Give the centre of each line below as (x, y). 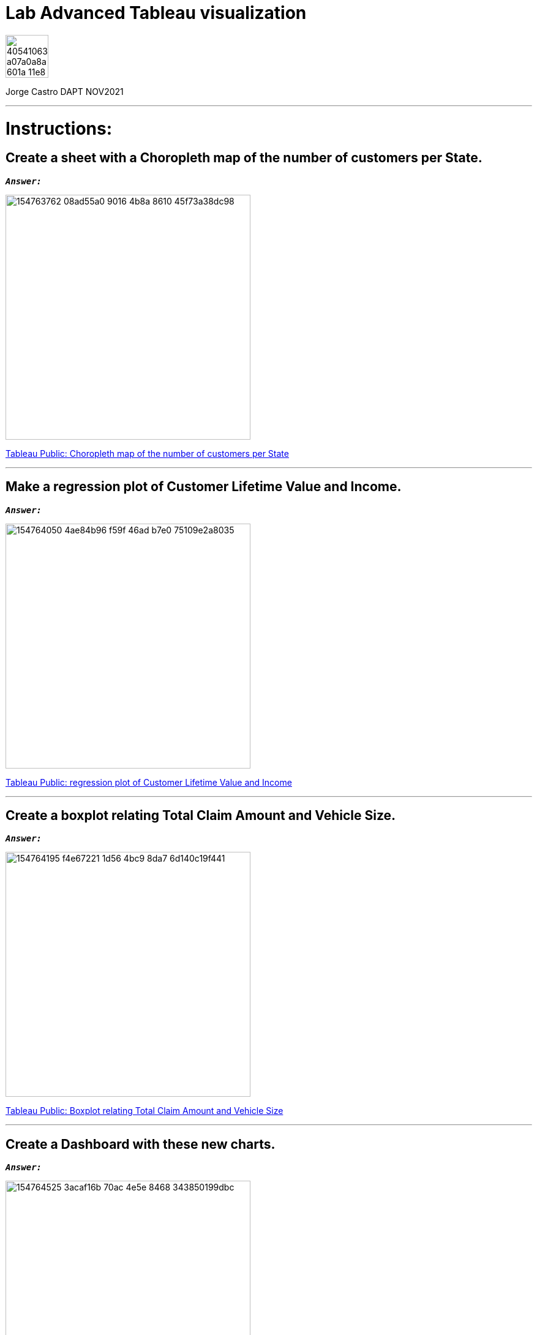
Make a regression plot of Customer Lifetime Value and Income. (204, 487)
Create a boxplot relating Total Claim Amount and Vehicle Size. (201, 815)
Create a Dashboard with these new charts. (141, 1144)
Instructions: (59, 128)
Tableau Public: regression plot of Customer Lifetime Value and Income (149, 782)
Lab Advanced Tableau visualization (156, 13)
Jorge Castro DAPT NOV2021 (65, 91)
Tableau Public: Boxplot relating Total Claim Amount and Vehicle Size (145, 1111)
